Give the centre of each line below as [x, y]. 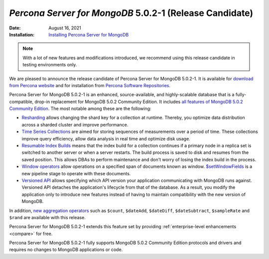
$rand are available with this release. [47, 217]
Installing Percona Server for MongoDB [89, 34]
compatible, [21, 102]
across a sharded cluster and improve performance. [75, 125]
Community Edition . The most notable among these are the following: [80, 109]
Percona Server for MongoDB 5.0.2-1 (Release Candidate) [131, 13]
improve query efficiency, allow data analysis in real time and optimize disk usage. [106, 138]
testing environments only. [50, 65]
